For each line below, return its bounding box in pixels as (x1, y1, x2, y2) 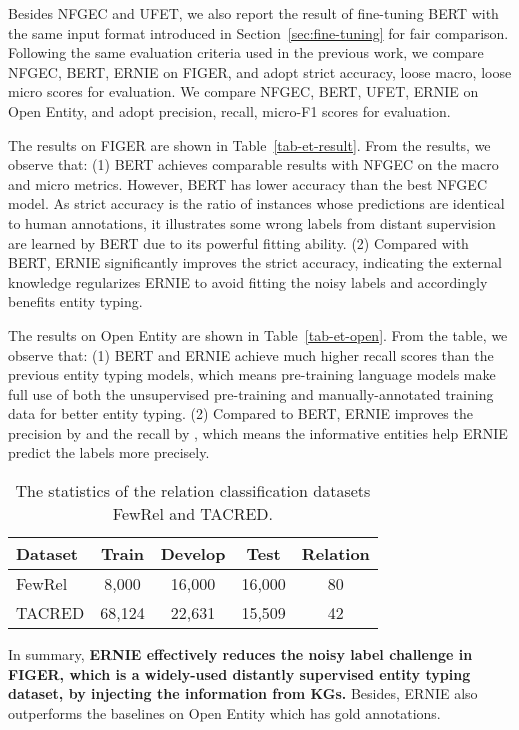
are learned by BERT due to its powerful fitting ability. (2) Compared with (8, 232, 469, 253)
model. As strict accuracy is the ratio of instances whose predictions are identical (8, 193, 505, 214)
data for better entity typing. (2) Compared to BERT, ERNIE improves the (8, 403, 473, 424)
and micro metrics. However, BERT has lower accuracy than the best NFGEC (8, 173, 487, 194)
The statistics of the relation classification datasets (15, 479, 371, 503)
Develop (160, 542, 226, 566)
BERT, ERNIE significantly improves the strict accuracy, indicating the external (8, 252, 502, 273)
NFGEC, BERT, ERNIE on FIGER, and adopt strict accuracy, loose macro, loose (8, 61, 512, 82)
